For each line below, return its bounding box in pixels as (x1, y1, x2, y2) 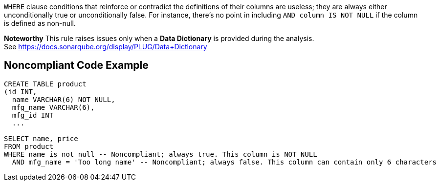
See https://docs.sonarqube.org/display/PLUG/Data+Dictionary (4, 42, 207, 51)
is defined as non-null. (4, 19, 76, 27)
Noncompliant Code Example (4, 59, 149, 72)
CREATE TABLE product (4, 80, 87, 88)
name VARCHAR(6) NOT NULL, (12, 95, 115, 103)
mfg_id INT (12, 111, 54, 119)
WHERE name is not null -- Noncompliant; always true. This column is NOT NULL (4, 150, 317, 158)
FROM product (4, 142, 54, 150)
